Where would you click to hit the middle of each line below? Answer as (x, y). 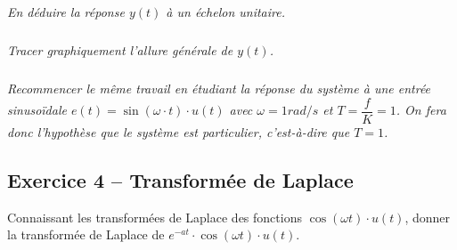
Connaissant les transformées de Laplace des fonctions (155, 217)
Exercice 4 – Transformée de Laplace (180, 179)
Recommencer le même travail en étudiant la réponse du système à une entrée (219, 89)
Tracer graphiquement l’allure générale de (120, 50)
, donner (428, 217)
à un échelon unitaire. (225, 12)
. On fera (421, 110)
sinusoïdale (37, 110)
